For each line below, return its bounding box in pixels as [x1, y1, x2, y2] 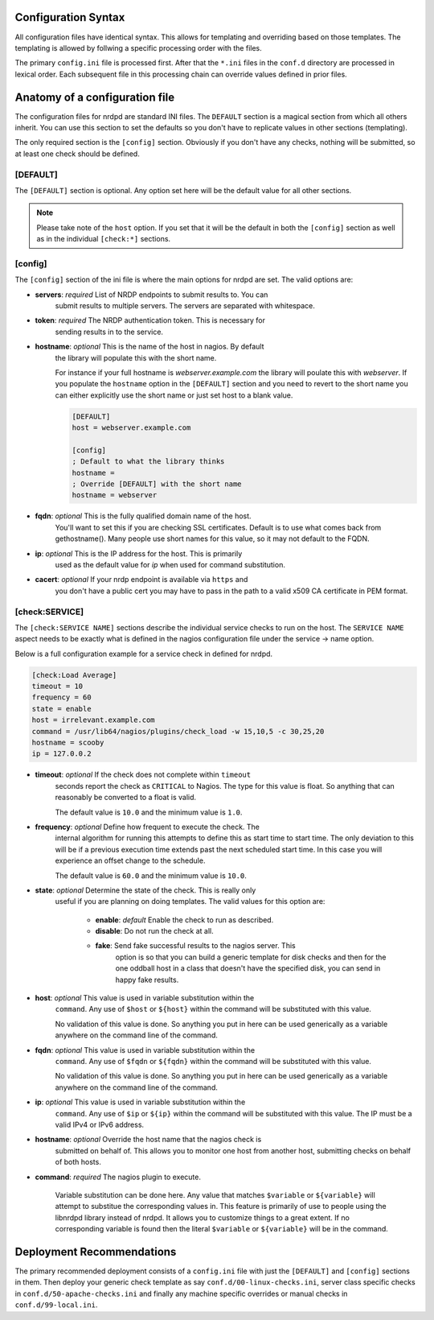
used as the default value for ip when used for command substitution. [55, 560, 285, 569]
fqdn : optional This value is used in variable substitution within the [35, 1045, 256, 1054]
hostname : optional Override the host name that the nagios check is [35, 1135, 262, 1145]
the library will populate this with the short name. [55, 353, 217, 362]
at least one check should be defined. [14, 149, 140, 159]
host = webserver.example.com [72, 423, 191, 432]
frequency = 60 [31, 693, 92, 702]
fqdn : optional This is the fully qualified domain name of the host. [35, 511, 252, 521]
